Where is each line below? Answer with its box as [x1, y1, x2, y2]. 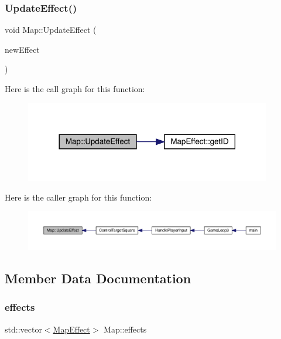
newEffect [5, 43, 40, 55]
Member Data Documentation [5, 269, 191, 287]
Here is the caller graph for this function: [5, 191, 152, 203]
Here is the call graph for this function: [5, 83, 145, 94]
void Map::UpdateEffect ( [5, 23, 97, 36]
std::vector [5, 323, 42, 335]
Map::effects [104, 323, 147, 335]
